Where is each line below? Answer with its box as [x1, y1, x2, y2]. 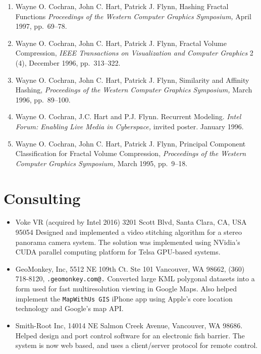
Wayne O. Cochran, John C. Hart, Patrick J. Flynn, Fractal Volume [15, 37, 227, 48]
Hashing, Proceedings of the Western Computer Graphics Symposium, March [15, 84, 252, 95]
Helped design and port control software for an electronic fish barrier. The [15, 330, 245, 340]
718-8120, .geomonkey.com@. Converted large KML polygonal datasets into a [15, 273, 255, 284]
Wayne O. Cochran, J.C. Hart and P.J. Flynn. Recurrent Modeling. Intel [15, 111, 241, 122]
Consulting [4, 187, 81, 208]
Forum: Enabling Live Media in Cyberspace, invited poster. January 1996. [15, 121, 244, 131]
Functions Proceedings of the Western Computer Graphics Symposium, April [15, 11, 251, 21]
